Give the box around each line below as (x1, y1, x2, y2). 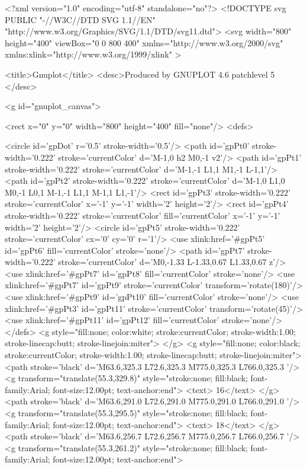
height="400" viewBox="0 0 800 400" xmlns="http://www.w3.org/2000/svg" (5, 36, 283, 49)
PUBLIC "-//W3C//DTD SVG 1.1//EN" (5, 13, 156, 25)
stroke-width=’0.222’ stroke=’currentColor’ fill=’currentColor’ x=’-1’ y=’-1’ (5, 209, 280, 221)
